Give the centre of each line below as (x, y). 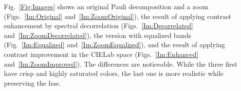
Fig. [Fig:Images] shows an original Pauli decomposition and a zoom (106, 6)
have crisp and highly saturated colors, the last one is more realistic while (114, 73)
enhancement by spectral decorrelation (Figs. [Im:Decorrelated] (99, 26)
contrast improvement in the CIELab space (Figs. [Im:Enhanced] (101, 54)
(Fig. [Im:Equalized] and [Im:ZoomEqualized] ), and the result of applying (115, 45)
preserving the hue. (32, 82)
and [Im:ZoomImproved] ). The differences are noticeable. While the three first (121, 64)
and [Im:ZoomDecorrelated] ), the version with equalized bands (98, 35)
